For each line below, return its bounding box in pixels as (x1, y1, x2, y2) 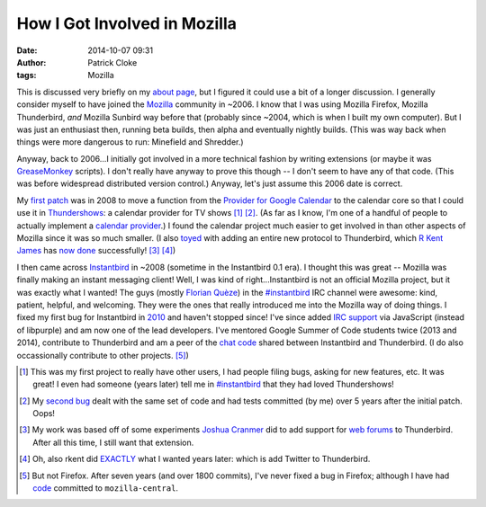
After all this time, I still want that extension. (32, 437, 194, 448)
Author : (16, 57, 47, 67)
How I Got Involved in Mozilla (16, 13, 238, 33)
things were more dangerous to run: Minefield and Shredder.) (16, 137, 244, 147)
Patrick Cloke (87, 57, 138, 67)
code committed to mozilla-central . (32, 483, 179, 494)
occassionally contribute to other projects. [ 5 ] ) (16, 350, 189, 360)
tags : (16, 70, 37, 81)
